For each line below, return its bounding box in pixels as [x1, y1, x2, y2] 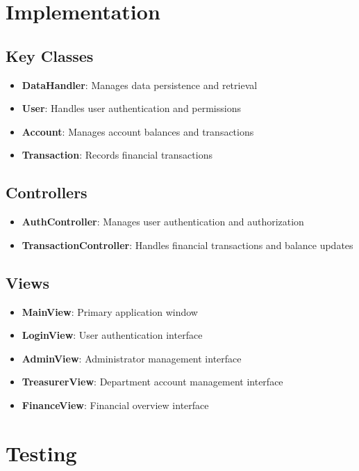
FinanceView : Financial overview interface [22, 397, 209, 412]
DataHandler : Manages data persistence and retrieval [22, 77, 258, 92]
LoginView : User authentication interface [22, 328, 203, 342]
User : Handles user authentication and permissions [22, 101, 241, 115]
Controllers [6, 182, 87, 203]
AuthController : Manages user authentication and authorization [22, 214, 304, 229]
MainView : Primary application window [22, 304, 198, 319]
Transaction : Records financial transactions [22, 147, 212, 162]
